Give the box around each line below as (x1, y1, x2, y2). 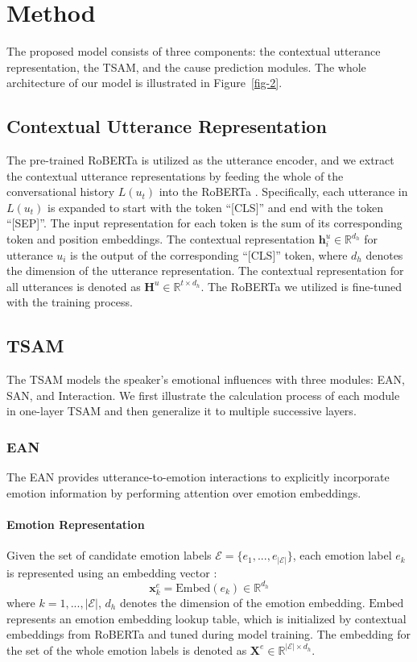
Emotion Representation (6, 516, 145, 533)
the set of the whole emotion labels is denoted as (6, 641, 247, 658)
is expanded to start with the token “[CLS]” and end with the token (47, 198, 383, 215)
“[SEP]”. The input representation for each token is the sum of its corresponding (6, 214, 403, 231)
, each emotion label (292, 547, 392, 564)
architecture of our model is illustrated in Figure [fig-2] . (6, 74, 283, 91)
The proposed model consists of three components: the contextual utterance (6, 43, 381, 60)
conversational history (6, 183, 115, 200)
